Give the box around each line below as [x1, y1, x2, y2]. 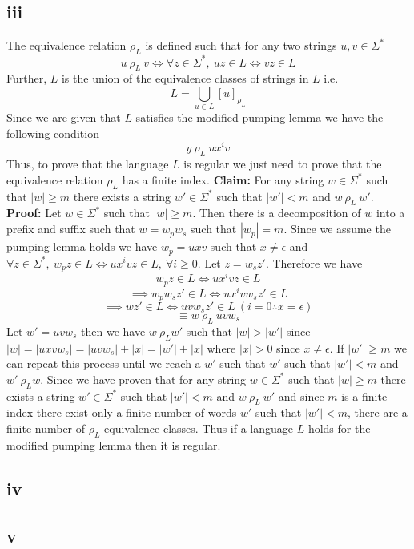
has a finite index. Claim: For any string [122, 171, 324, 188]
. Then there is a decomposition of [192, 204, 361, 221]
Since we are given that [6, 109, 121, 126]
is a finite [341, 387, 388, 404]
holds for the [307, 420, 371, 436]
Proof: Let [6, 204, 62, 221]
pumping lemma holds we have [6, 238, 158, 255]
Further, [6, 70, 47, 87]
